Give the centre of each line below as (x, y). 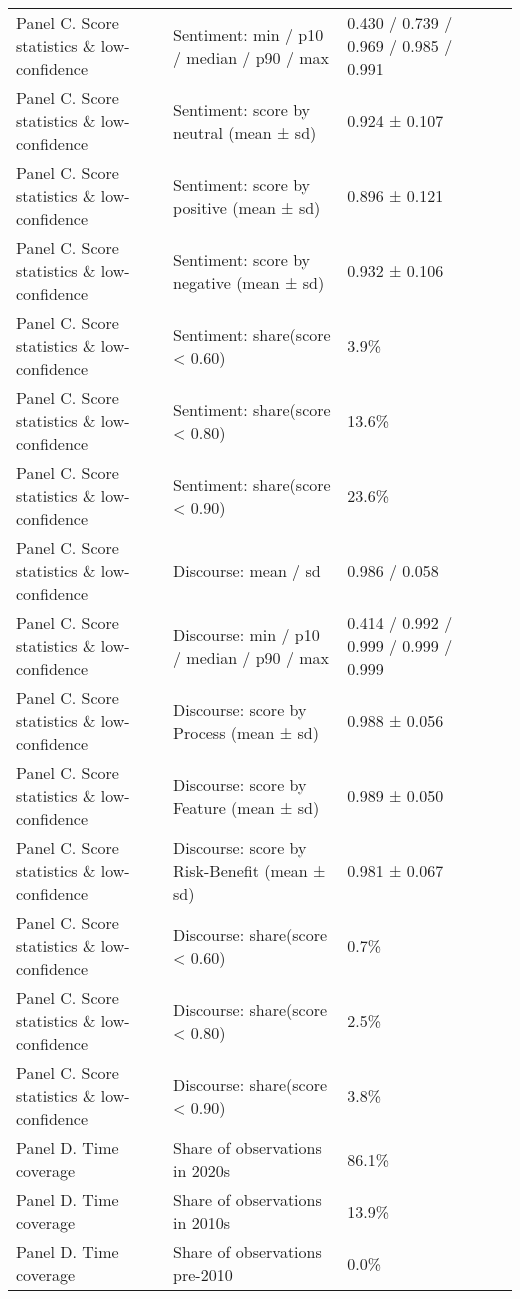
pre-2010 (203, 1274)
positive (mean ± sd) (247, 207)
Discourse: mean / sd (247, 570)
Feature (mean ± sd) (246, 807)
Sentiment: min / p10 (248, 34)
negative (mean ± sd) (249, 282)
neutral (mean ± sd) (245, 132)
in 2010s (202, 1222)
